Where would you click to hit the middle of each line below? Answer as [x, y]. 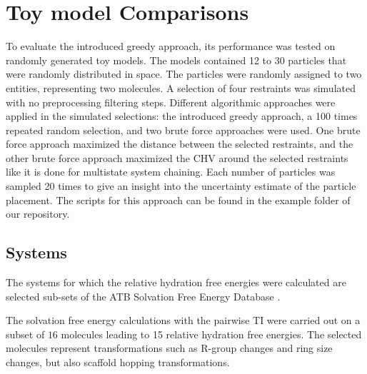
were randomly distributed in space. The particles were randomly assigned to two [184, 74]
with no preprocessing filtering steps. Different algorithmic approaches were [171, 102]
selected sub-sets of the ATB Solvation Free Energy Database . [143, 296]
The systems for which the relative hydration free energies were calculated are [176, 282]
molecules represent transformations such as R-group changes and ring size [169, 348]
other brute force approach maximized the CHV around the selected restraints [177, 157]
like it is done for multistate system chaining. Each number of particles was [171, 172]
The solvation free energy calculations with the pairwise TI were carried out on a [183, 320]
